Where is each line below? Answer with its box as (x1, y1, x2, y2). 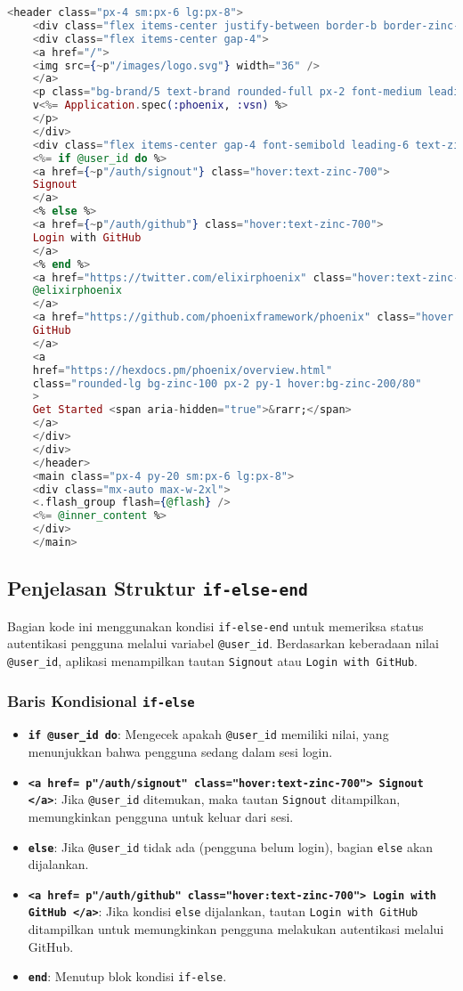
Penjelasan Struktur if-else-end (7, 574, 308, 602)
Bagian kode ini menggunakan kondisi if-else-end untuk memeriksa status (7, 616, 424, 635)
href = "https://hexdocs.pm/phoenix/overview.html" (32, 363, 333, 377)
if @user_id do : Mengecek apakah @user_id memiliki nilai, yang (28, 725, 389, 743)
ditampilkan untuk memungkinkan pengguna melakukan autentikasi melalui (28, 920, 444, 938)
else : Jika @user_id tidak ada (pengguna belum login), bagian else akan (28, 837, 434, 856)
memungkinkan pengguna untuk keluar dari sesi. (28, 807, 294, 825)
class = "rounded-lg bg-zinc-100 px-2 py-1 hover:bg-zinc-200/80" (32, 377, 422, 390)
